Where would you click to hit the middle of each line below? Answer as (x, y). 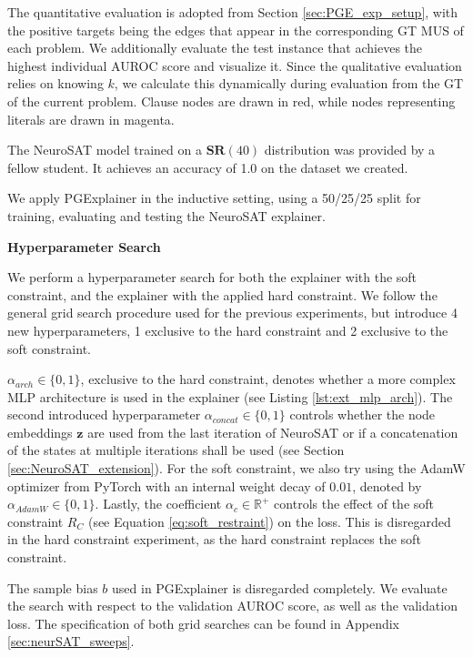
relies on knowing (55, 83)
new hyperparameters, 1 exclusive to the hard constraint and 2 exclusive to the (228, 330)
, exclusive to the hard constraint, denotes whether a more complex (268, 379)
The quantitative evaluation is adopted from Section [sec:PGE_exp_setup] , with (233, 12)
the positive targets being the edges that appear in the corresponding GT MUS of (236, 30)
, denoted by (387, 485)
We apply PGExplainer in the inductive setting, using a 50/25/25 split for (214, 198)
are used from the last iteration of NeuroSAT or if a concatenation (273, 432)
